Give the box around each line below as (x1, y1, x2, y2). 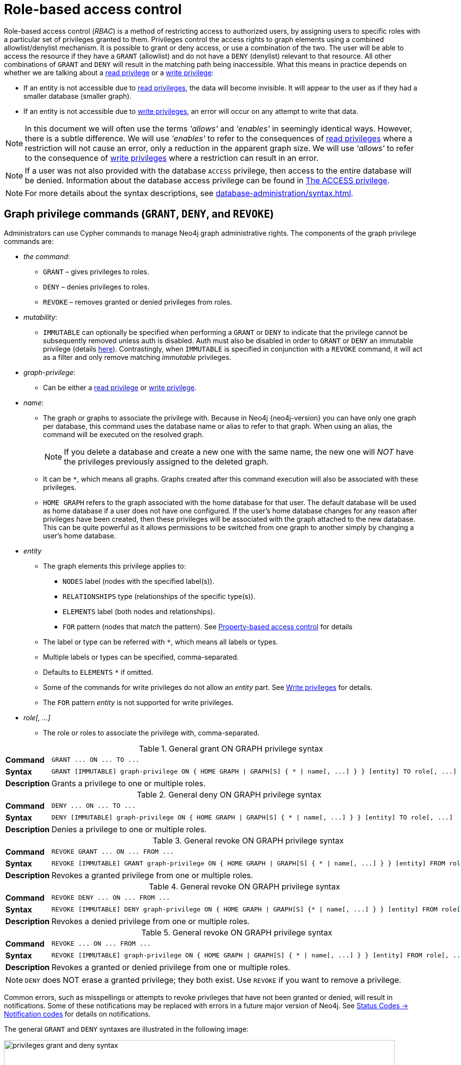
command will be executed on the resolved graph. (43, 430, 204, 439)
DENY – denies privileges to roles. (43, 282, 149, 291)
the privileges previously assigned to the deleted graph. (64, 456, 269, 466)
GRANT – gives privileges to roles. (43, 267, 149, 276)
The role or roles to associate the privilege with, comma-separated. (43, 728, 260, 737)
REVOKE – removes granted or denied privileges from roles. (43, 297, 232, 306)
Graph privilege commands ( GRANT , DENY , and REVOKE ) (4, 208, 274, 221)
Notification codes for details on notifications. (4, 1009, 151, 1018)
